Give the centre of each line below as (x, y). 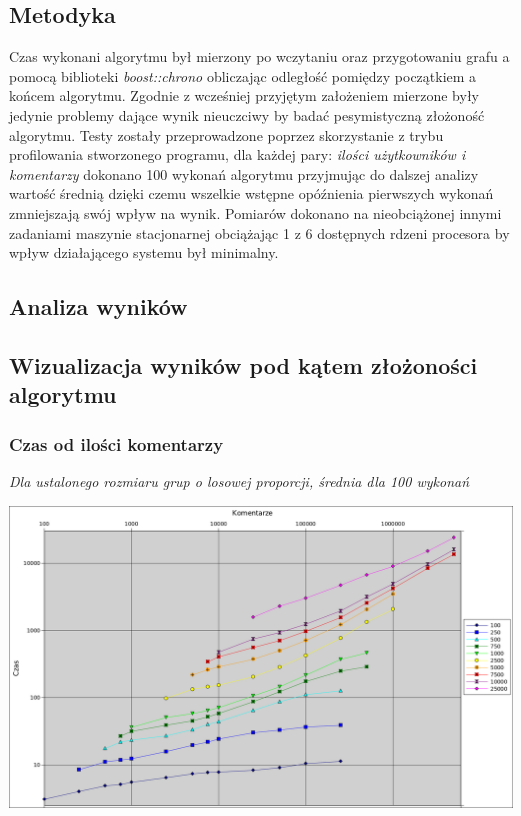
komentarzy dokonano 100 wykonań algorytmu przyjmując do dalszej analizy (244, 173)
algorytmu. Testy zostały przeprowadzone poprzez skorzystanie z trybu (226, 134)
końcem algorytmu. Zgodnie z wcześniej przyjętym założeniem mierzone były (244, 95)
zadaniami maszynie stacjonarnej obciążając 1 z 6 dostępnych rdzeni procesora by (259, 232)
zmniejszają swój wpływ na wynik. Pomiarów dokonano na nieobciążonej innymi (255, 212)
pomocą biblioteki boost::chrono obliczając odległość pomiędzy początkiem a (243, 75)
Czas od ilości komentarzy (116, 443)
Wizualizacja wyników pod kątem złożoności (243, 364)
